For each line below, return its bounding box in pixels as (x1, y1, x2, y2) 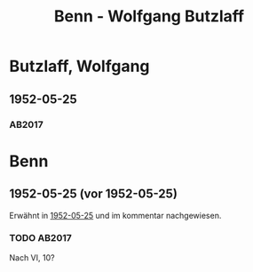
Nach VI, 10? (9, 252, 55, 263)
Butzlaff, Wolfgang (9, 56, 150, 76)
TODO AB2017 (9, 232, 73, 244)
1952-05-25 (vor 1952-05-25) (9, 187, 178, 202)
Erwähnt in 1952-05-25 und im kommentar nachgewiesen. (9, 210, 222, 220)
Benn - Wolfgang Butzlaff (53, 6, 245, 27)
